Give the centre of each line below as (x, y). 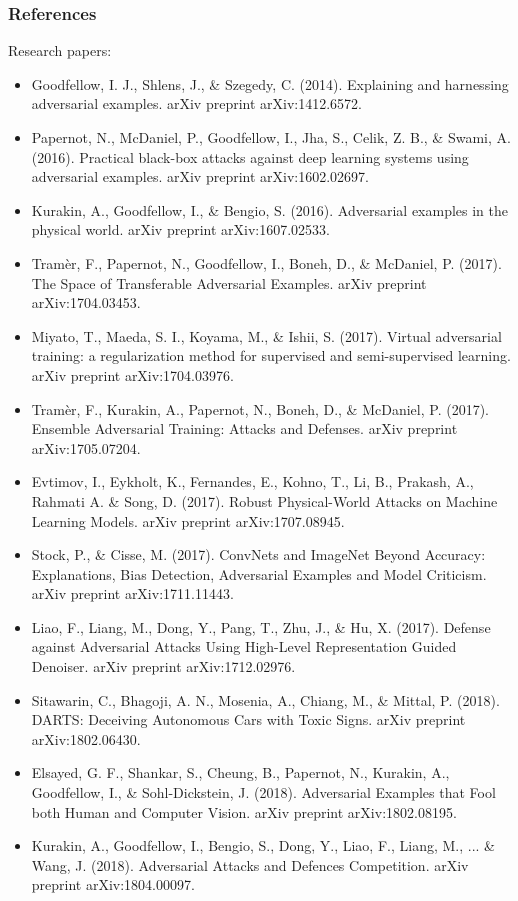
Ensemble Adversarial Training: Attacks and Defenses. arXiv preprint (244, 428)
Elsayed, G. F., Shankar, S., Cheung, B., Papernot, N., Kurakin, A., (240, 772)
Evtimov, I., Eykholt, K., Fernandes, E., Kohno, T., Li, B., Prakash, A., (252, 481)
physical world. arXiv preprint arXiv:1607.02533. (181, 229)
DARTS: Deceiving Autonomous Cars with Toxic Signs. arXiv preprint (248, 719)
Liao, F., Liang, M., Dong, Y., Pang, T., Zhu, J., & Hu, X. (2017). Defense (261, 626)
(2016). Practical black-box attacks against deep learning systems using (250, 156)
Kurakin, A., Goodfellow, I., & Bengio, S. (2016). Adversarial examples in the (270, 209)
